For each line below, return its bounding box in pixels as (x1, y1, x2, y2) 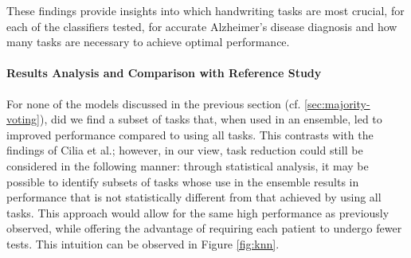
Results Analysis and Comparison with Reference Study (6, 64, 322, 81)
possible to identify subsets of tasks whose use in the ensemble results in (6, 173, 359, 190)
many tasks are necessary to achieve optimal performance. (6, 33, 290, 50)
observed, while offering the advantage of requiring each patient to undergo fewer (6, 220, 402, 236)
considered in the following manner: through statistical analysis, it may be (6, 157, 369, 174)
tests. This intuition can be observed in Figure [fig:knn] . (6, 235, 280, 252)
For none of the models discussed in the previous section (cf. (6, 95, 301, 111)
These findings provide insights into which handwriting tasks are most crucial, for (6, 2, 405, 18)
